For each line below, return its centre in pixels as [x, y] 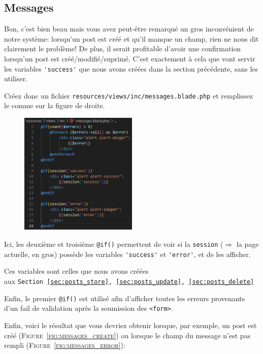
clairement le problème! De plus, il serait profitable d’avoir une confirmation [123, 49]
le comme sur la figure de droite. [55, 105]
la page [248, 244]
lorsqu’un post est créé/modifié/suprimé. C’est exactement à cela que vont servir [130, 58]
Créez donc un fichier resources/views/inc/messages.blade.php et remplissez [128, 95]
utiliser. [16, 78]
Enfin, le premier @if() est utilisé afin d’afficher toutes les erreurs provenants [125, 298]
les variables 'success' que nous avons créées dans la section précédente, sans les [131, 68]
